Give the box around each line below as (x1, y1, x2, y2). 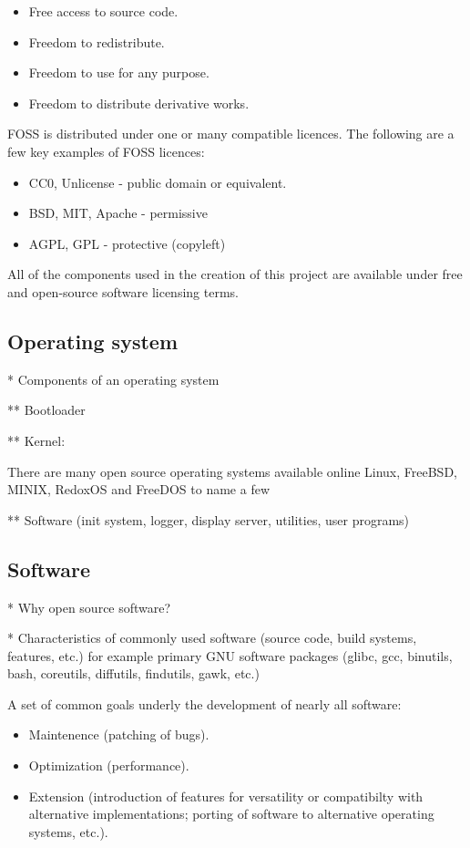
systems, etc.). (28, 822, 108, 841)
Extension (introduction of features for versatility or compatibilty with (28, 786, 424, 805)
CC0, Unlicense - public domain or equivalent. (28, 172, 287, 191)
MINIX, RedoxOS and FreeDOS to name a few (7, 480, 271, 499)
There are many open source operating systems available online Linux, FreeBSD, (7, 461, 457, 481)
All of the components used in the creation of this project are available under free (7, 264, 463, 284)
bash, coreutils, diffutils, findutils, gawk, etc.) (7, 664, 260, 683)
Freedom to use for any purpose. (28, 63, 209, 82)
